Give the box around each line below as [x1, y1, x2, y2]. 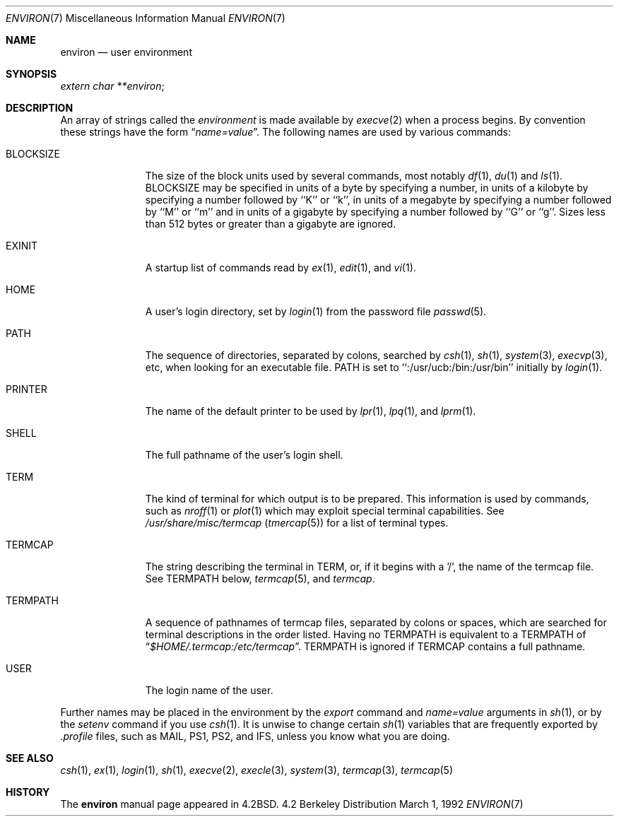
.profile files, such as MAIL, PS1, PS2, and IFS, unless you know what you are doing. [60, 730, 450, 742]
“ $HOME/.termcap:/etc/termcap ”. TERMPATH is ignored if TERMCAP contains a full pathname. [145, 640, 586, 652]
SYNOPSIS [6, 68, 57, 80]
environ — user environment [60, 46, 192, 58]
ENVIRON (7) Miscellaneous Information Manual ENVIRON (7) [6, 12, 285, 24]
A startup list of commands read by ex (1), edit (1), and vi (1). [145, 262, 416, 274]
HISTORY [6, 786, 50, 798]
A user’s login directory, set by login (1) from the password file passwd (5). [145, 305, 487, 317]
